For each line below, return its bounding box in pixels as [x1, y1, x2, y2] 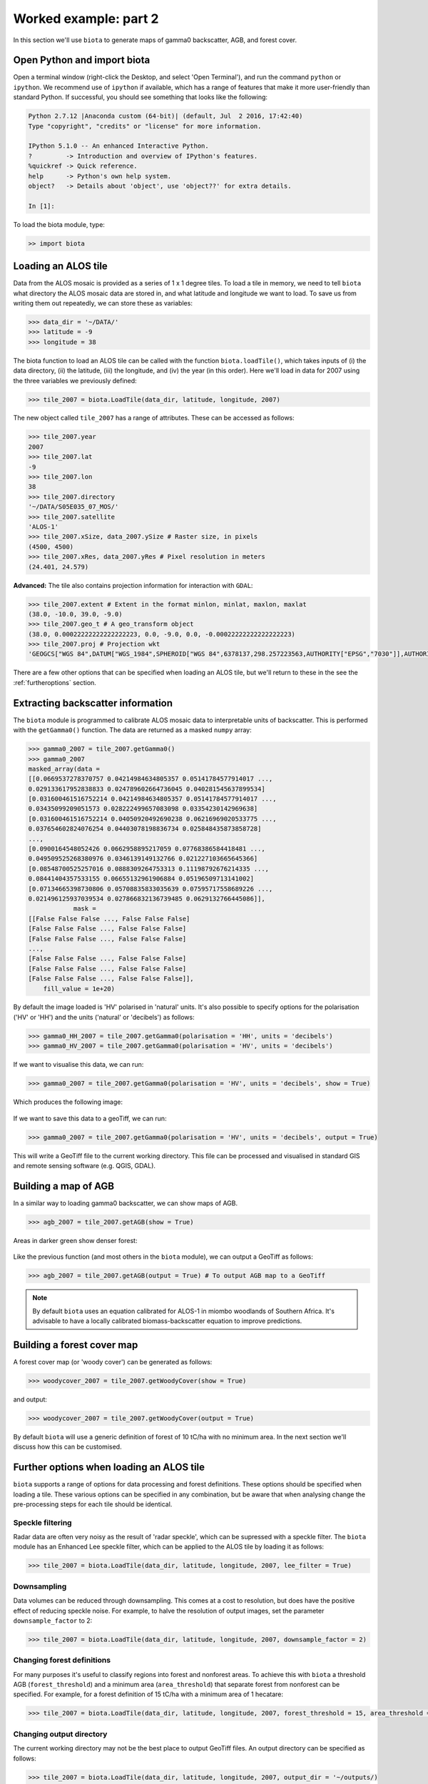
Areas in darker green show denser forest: [13, 1236, 138, 1245]
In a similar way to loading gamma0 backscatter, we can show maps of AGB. [13, 1199, 238, 1207]
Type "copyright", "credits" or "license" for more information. [28, 122, 262, 130]
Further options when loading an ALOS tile [13, 1461, 205, 1474]
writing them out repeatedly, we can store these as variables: [13, 298, 193, 307]
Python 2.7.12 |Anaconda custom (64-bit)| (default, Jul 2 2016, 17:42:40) [28, 112, 303, 121]
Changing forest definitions [13, 1656, 111, 1666]
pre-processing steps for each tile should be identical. [13, 1499, 173, 1509]
